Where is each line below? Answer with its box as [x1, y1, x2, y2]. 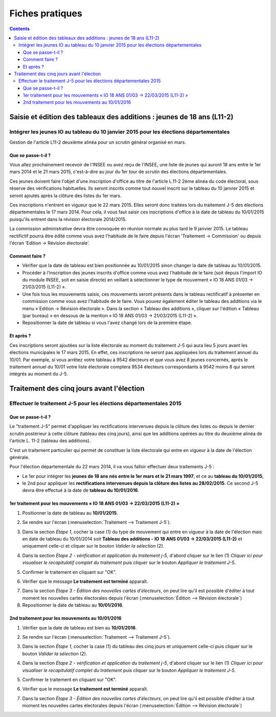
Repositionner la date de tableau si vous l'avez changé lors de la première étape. [22, 320, 192, 326]
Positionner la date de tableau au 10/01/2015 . [22, 510, 118, 516]
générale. [9, 454, 30, 460]
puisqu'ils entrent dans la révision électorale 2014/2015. [9, 216, 127, 222]
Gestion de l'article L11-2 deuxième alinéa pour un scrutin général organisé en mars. [9, 139, 187, 145]
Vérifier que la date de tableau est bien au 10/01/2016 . [22, 624, 137, 631]
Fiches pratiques [9, 8, 83, 19]
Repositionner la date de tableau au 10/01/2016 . [22, 602, 124, 609]
